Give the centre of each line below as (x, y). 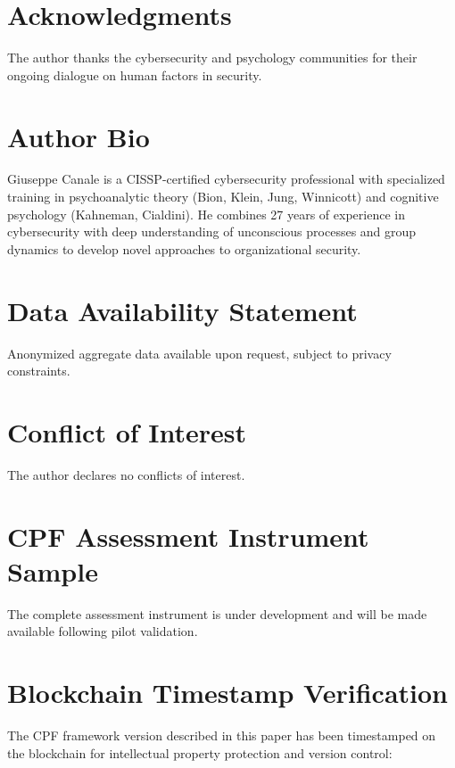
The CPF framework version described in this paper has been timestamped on (222, 735)
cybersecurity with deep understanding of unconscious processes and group (212, 231)
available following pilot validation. (103, 631)
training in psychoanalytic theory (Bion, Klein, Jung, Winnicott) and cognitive (223, 197)
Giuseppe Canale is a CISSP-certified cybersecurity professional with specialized (226, 179)
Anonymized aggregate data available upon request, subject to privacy (199, 353)
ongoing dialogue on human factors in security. (135, 74)
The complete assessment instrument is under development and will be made (217, 613)
